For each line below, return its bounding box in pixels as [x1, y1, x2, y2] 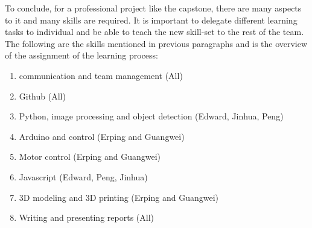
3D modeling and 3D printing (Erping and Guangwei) [19, 191, 219, 203]
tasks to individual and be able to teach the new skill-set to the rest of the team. [5, 25, 304, 38]
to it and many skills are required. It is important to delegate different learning [5, 13, 298, 26]
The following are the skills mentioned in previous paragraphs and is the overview [5, 37, 308, 49]
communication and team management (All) [19, 69, 183, 81]
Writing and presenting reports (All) [19, 211, 154, 224]
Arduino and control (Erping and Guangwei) [19, 130, 185, 142]
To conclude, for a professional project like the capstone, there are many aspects [5, 2, 302, 14]
